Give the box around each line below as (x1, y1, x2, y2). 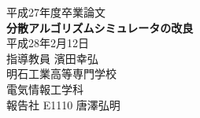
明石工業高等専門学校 (6, 65, 117, 82)
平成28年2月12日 (6, 35, 89, 51)
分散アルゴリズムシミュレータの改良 (6, 19, 194, 35)
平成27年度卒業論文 (6, 4, 106, 20)
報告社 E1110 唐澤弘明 (6, 96, 120, 112)
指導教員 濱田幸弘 (6, 50, 98, 66)
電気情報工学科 (6, 80, 83, 97)
